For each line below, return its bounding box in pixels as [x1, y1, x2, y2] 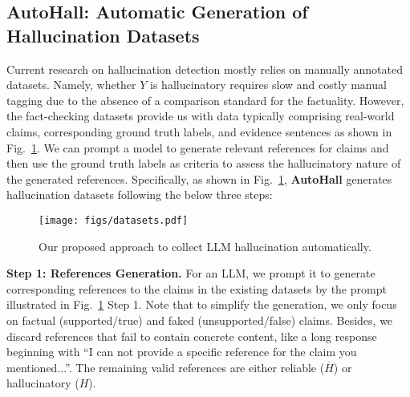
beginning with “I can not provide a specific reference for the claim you [6, 343, 357, 360]
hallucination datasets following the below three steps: [6, 186, 273, 203]
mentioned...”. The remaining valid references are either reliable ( [6, 359, 325, 375]
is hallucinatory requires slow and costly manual [150, 76, 387, 93]
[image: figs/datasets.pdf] [39, 214, 189, 226]
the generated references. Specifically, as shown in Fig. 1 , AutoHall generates [6, 170, 392, 187]
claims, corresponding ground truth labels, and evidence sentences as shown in [6, 123, 392, 140]
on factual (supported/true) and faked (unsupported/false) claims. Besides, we [6, 311, 393, 328]
